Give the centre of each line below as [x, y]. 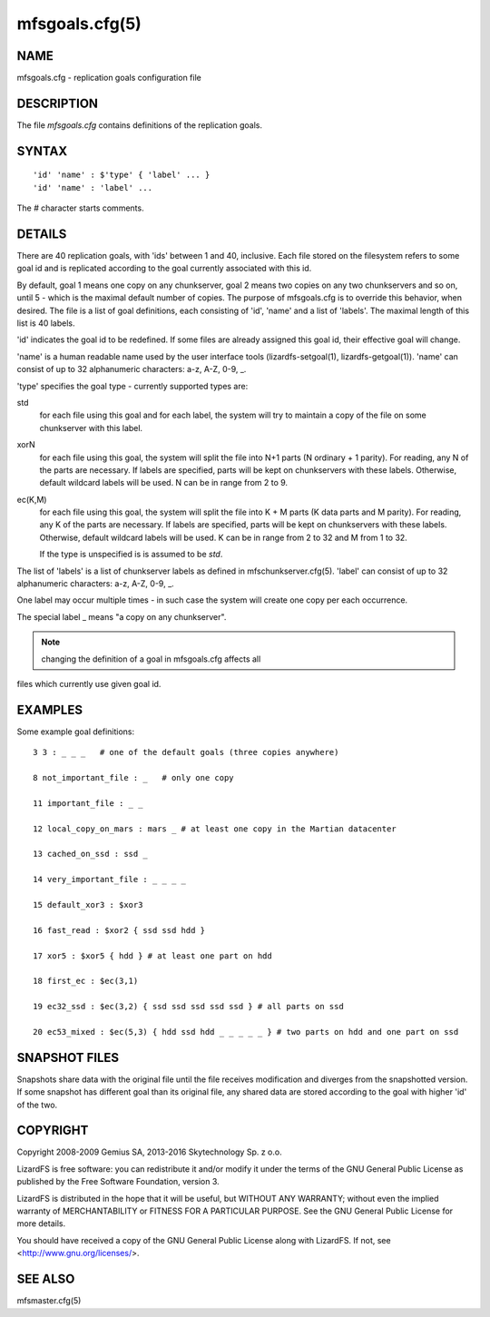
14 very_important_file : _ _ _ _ [109, 880]
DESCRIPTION [58, 103]
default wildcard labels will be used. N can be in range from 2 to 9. [164, 483]
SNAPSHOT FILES [68, 1057]
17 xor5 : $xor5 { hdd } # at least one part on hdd [152, 956]
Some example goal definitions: [76, 732]
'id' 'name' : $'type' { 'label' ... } [122, 175]
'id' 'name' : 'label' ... [93, 187]
